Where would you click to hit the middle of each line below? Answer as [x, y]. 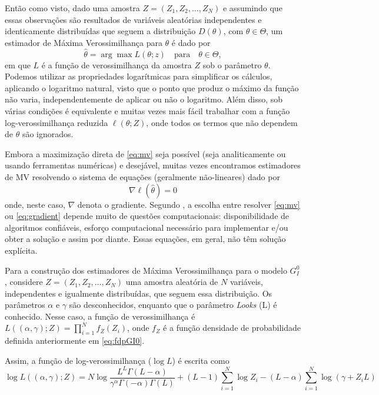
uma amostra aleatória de [172, 282]
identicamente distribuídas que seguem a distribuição [100, 31]
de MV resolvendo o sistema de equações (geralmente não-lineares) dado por [142, 176]
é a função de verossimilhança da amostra [117, 64]
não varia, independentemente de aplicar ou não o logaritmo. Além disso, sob [144, 99]
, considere [24, 282]
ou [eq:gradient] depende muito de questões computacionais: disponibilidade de [147, 216]
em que [18, 64]
